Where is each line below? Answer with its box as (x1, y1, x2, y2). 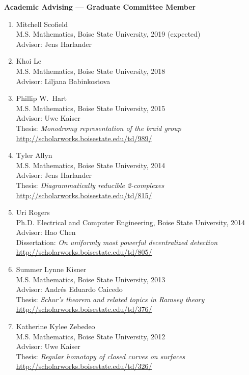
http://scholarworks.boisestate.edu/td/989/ (16, 132, 152, 143)
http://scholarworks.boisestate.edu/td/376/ (16, 304, 152, 314)
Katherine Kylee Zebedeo (16, 321, 95, 332)
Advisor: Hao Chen (16, 227, 76, 237)
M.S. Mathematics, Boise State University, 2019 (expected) (16, 29, 201, 39)
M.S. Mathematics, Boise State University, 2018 (16, 65, 165, 76)
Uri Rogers (16, 207, 50, 218)
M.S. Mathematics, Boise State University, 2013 (16, 274, 165, 284)
